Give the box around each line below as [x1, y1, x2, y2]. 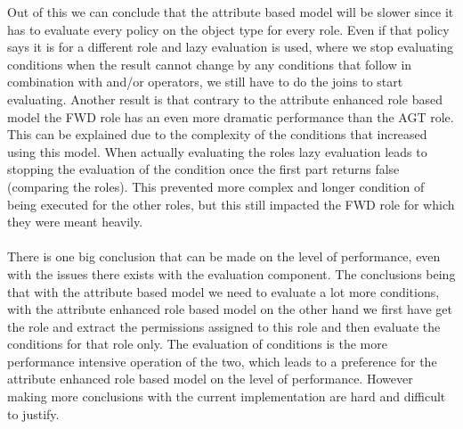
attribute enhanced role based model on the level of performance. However [7, 369, 413, 388]
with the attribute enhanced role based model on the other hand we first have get [7, 300, 453, 318]
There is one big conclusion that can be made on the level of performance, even [7, 247, 441, 266]
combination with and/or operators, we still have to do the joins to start [7, 72, 403, 91]
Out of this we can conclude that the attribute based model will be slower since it [7, 3, 454, 21]
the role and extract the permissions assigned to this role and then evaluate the [7, 317, 441, 335]
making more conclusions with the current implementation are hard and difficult [7, 387, 446, 406]
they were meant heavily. [7, 212, 143, 231]
